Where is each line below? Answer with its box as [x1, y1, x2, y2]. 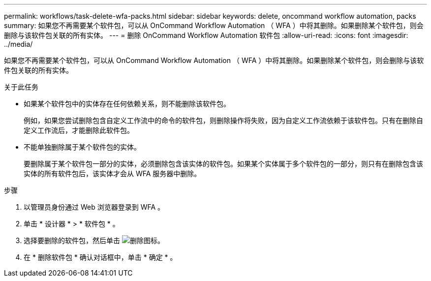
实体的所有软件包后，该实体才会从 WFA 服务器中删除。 [24, 169, 201, 178]
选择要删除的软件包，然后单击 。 [24, 236, 164, 245]
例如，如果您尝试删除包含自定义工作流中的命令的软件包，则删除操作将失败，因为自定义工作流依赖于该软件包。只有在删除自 [24, 116, 423, 125]
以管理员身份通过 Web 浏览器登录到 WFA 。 [24, 203, 165, 211]
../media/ [4, 40, 33, 48]
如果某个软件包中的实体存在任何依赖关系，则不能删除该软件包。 [24, 99, 230, 108]
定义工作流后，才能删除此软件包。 [24, 126, 134, 134]
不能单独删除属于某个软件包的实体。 [24, 143, 141, 151]
